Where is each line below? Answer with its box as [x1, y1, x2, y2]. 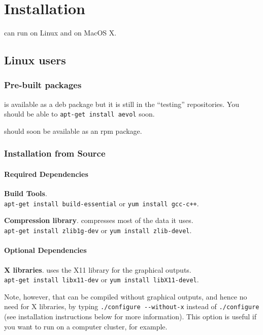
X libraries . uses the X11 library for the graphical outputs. [4, 264, 191, 275]
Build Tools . [4, 188, 47, 199]
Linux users [4, 52, 66, 68]
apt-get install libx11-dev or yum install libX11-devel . [4, 274, 199, 285]
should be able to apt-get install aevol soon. [4, 108, 155, 119]
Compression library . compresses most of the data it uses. [4, 215, 193, 226]
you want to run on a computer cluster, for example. [4, 321, 168, 331]
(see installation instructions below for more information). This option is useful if [4, 311, 256, 321]
